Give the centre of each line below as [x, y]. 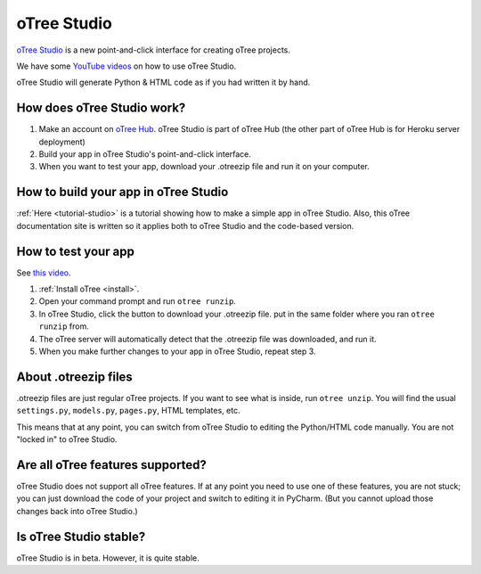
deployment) [62, 142]
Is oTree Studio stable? [81, 536]
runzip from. [64, 326]
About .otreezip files [74, 377]
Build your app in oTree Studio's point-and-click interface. [145, 154]
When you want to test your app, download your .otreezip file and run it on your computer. [204, 167]
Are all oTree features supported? [111, 465]
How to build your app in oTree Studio [122, 192]
